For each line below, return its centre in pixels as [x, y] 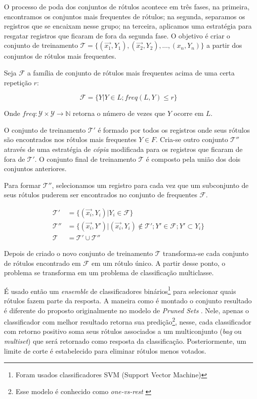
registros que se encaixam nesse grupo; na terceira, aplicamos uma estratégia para [128, 26]
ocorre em [189, 113]
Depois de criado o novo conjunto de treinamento [79, 253]
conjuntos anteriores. [35, 168]
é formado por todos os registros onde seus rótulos [174, 129]
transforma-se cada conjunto [206, 253]
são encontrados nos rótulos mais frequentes [70, 139]
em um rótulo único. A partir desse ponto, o [158, 263]
